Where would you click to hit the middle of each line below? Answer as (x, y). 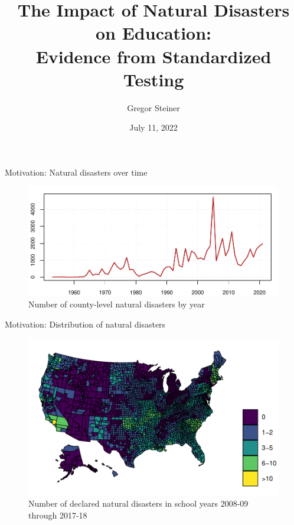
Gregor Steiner (153, 107)
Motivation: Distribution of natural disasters (85, 324)
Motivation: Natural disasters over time (76, 172)
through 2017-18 (58, 515)
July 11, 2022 (153, 127)
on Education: (153, 33)
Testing (153, 79)
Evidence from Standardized (153, 56)
